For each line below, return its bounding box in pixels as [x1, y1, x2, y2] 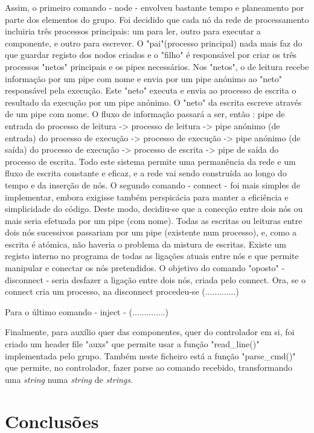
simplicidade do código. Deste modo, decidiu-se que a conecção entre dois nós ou [5, 202, 303, 215]
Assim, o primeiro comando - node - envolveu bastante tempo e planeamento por [5, 1, 304, 13]
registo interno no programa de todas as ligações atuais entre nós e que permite [5, 249, 299, 262]
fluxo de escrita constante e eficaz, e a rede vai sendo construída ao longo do [5, 167, 287, 179]
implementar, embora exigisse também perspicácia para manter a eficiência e [5, 190, 289, 203]
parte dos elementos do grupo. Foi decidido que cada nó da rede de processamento [5, 13, 309, 25]
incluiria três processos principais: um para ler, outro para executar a [5, 25, 261, 37]
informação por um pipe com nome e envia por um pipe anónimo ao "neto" [5, 72, 282, 85]
